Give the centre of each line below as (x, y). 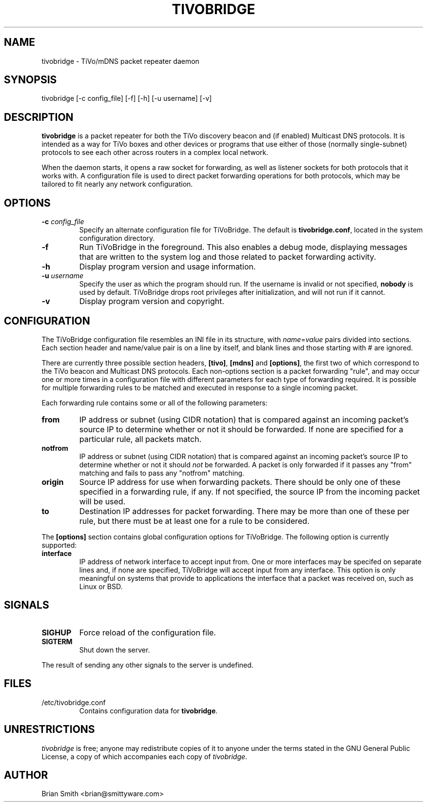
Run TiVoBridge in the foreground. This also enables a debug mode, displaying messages (243, 247)
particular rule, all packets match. (140, 439)
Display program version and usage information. (167, 267)
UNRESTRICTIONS (49, 729)
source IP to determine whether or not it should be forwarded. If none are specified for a (241, 429)
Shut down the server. (115, 650)
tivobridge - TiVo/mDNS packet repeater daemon (120, 61)
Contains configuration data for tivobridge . (148, 710)
